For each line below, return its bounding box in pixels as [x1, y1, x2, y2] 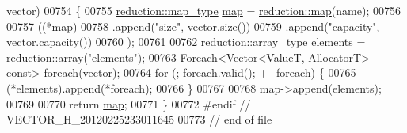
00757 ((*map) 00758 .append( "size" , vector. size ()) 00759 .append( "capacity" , [6, 17, 380, 34]
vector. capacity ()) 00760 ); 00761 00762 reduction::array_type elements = [6, 33, 366, 50]
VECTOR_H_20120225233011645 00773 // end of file [6, 111, 272, 127]
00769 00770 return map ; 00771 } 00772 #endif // [6, 95, 251, 112]
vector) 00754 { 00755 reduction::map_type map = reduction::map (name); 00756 [6, 2, 401, 18]
